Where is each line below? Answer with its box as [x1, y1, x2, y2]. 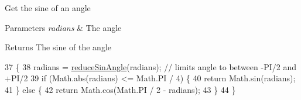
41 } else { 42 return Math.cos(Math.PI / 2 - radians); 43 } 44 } [5, 83, 236, 95]
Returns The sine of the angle [5, 41, 111, 53]
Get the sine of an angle [5, 2, 91, 13]
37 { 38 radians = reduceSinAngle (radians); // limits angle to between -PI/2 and [5, 60, 296, 73]
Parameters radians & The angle [5, 21, 122, 33]
